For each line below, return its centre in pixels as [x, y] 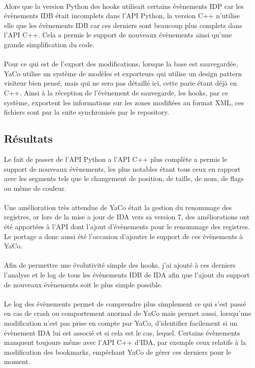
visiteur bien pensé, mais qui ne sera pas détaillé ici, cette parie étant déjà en [120, 83]
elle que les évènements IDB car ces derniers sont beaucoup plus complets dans [123, 25]
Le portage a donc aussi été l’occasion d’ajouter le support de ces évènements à [124, 236]
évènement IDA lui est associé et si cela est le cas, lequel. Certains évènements [122, 332]
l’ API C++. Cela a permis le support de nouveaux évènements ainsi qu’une [118, 35]
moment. [17, 361]
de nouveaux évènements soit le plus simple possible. [83, 284]
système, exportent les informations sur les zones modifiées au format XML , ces [124, 102]
